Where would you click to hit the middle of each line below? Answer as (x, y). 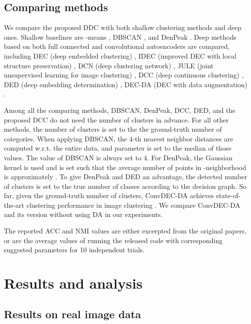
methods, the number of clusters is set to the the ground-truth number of (113, 129)
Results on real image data (72, 314)
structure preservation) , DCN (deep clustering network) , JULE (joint (109, 65)
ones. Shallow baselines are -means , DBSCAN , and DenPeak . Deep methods (120, 37)
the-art (14, 205)
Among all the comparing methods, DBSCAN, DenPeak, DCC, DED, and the (120, 110)
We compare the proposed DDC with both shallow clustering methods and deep (123, 27)
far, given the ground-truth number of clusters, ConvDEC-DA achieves (109, 195)
